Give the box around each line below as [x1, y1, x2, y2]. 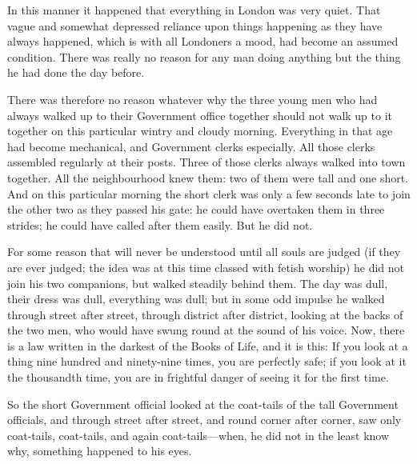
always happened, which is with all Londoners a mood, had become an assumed [7, 33, 399, 50]
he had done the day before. [7, 64, 145, 81]
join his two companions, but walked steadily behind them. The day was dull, [7, 274, 388, 291]
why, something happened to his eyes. [7, 442, 192, 459]
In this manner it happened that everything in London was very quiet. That [7, 2, 381, 18]
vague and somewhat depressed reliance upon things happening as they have [7, 17, 383, 34]
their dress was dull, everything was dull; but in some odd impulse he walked [7, 290, 385, 307]
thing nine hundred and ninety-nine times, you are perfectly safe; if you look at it [7, 353, 407, 370]
